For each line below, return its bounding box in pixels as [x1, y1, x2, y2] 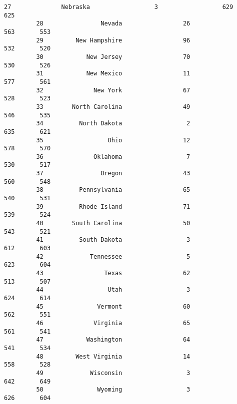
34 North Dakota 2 [36, 120, 190, 127]
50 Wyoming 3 [36, 386, 190, 394]
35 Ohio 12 [36, 136, 190, 144]
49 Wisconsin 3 [36, 369, 190, 377]
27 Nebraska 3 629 [4, 3, 233, 10]
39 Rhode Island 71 [36, 203, 190, 210]
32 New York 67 [36, 86, 190, 94]
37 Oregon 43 [36, 170, 190, 177]
